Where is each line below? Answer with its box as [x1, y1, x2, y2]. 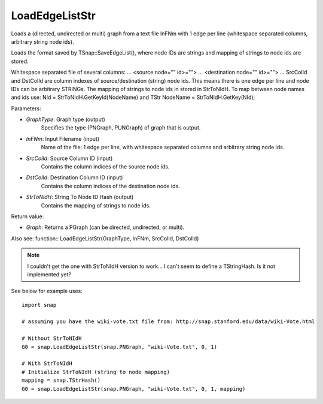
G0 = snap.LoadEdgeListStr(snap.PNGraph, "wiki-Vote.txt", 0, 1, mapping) [22, 385, 246, 392]
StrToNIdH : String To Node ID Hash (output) [26, 194, 134, 201]
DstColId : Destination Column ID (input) [26, 174, 123, 181]
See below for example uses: [11, 288, 83, 295]
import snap [22, 302, 57, 308]
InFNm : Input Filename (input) [26, 135, 100, 142]
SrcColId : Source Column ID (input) [26, 155, 113, 162]
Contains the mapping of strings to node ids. [41, 201, 151, 209]
